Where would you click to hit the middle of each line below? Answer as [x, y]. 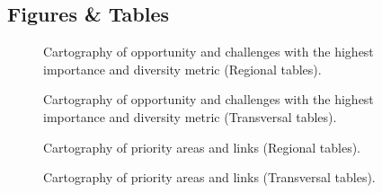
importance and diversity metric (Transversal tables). [190, 116]
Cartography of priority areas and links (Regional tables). [202, 147]
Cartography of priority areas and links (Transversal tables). [209, 177]
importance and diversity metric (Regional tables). [182, 69]
